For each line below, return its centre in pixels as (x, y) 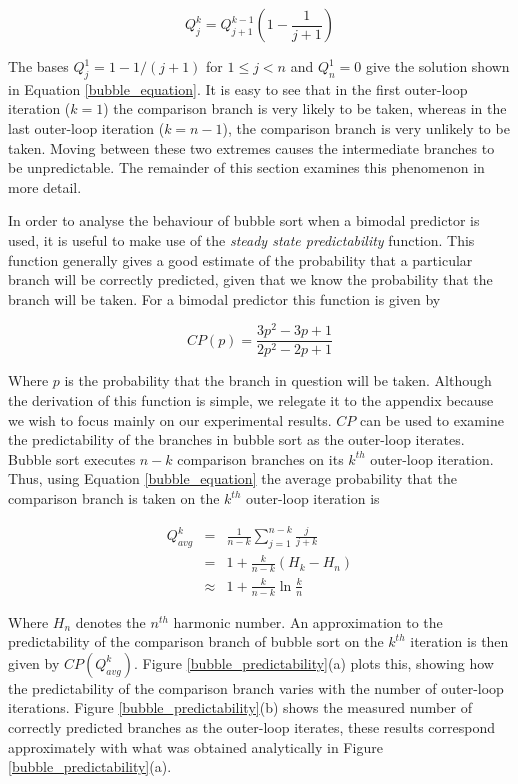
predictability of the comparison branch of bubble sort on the (196, 641)
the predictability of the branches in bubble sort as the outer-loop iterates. (236, 439)
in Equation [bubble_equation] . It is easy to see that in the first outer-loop (238, 88)
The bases (38, 66)
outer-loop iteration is (313, 498)
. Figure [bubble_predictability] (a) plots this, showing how (313, 662)
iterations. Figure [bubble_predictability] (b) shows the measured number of (240, 707)
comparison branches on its (260, 458)
